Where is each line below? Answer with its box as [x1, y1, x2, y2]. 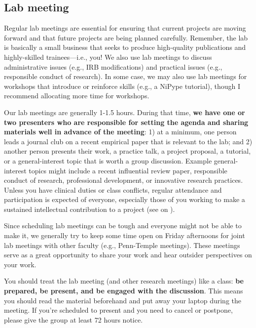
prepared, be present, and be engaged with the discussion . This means [4, 286, 243, 296]
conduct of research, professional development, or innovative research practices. [4, 175, 243, 185]
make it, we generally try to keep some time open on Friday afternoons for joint [4, 230, 245, 241]
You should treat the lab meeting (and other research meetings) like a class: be [4, 276, 244, 286]
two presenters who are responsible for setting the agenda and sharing [4, 117, 249, 127]
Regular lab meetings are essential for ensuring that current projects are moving [4, 23, 246, 33]
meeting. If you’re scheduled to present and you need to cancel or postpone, [4, 305, 233, 315]
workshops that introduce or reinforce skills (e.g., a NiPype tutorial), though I [4, 81, 241, 91]
